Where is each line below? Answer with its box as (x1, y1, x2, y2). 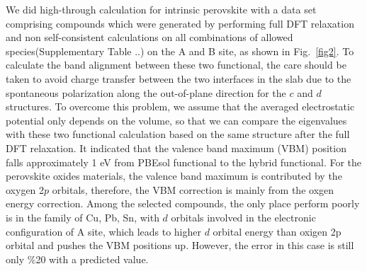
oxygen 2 (6, 182, 45, 197)
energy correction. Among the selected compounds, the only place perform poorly (6, 196, 360, 211)
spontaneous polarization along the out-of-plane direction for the (6, 85, 286, 100)
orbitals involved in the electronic (171, 209, 316, 224)
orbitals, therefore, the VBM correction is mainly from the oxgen (52, 182, 334, 197)
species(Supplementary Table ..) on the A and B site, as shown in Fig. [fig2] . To (6, 43, 354, 58)
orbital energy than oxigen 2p (213, 224, 341, 238)
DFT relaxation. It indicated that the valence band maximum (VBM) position (6, 140, 346, 155)
